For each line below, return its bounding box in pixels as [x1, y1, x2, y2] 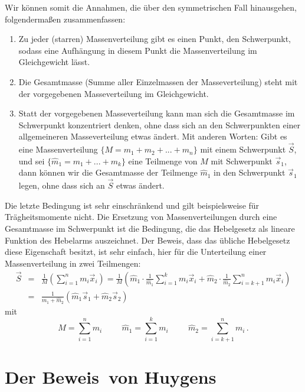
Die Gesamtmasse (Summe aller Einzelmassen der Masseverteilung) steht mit [18, 75, 298, 88]
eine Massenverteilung [18, 143, 98, 155]
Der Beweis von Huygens [5, 364, 217, 388]
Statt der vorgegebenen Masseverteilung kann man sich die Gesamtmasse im [18, 107, 295, 119]
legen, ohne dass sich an [18, 179, 105, 192]
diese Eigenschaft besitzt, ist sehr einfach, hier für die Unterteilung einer [5, 245, 267, 258]
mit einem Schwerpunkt [200, 143, 286, 155]
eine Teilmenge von [128, 154, 198, 167]
